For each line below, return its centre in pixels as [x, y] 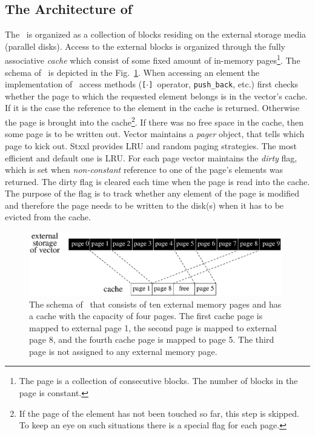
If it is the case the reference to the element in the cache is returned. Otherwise [152, 108]
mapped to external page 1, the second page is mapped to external [153, 327]
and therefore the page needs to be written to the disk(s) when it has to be [144, 205]
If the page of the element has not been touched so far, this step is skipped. [159, 413]
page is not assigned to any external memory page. [123, 351]
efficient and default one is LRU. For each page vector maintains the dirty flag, [151, 157]
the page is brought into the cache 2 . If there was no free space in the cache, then [154, 121]
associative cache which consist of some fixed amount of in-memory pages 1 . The [153, 59]
